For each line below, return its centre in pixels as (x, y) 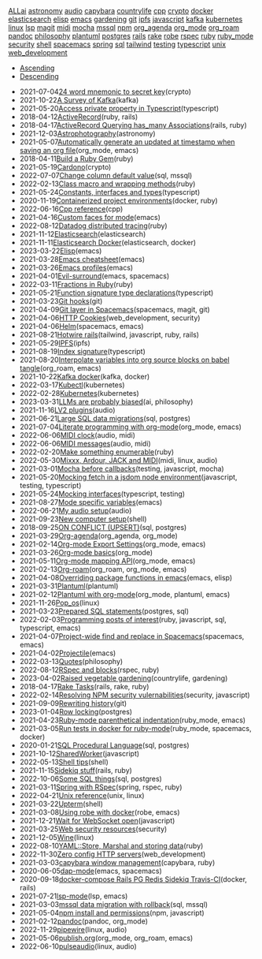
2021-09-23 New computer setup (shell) (83, 519)
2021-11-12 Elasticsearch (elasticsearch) (83, 234)
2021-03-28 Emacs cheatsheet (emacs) (82, 259)
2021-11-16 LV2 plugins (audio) (67, 410)
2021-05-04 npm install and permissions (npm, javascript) (112, 913)
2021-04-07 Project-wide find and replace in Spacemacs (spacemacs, (132, 636)
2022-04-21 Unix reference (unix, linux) (82, 795)
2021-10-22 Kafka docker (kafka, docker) (85, 377)
